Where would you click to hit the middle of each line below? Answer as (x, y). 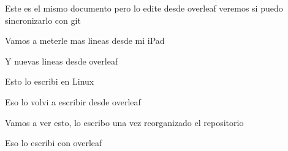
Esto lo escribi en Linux (50, 81)
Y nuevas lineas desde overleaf (62, 61)
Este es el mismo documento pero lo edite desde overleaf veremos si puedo (144, 8)
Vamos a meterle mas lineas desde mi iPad (85, 40)
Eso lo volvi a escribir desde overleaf (73, 101)
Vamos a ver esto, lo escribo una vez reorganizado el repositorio (124, 122)
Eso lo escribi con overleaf (54, 143)
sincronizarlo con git (43, 20)
